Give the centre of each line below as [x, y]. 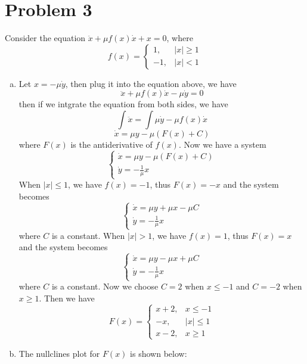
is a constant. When [88, 235]
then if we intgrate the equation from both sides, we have [123, 104]
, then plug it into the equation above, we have [151, 83]
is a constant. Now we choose [105, 286]
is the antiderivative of [111, 144]
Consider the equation [45, 38]
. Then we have [67, 298]
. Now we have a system [222, 144]
